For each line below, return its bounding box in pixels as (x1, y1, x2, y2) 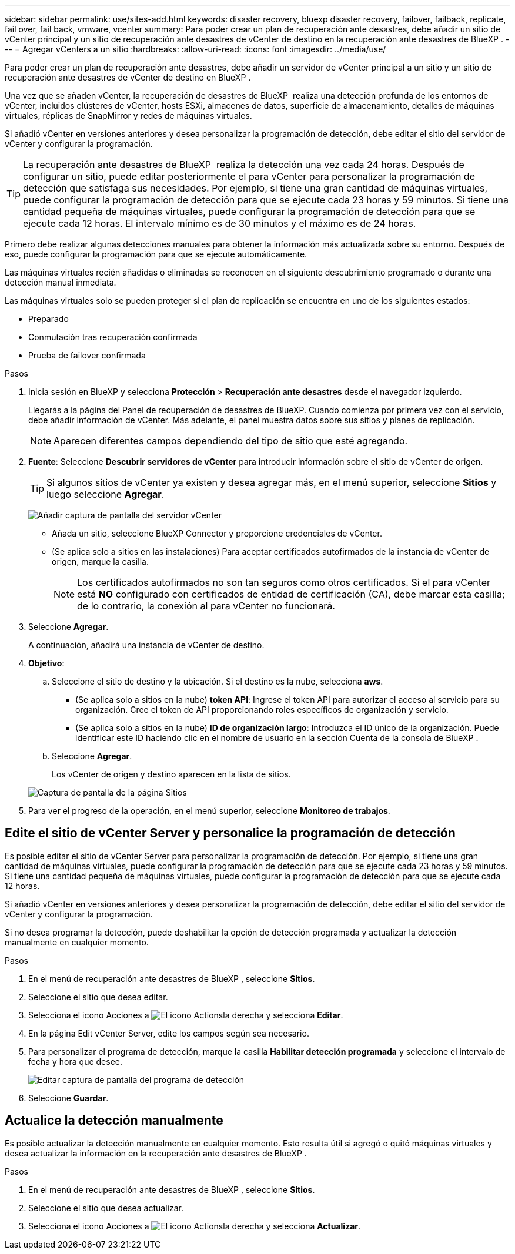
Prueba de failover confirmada (28, 350, 146, 360)
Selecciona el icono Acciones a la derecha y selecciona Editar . (28, 1010, 343, 1020)
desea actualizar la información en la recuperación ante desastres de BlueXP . (5, 1148, 307, 1158)
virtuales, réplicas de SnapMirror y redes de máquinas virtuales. (5, 110, 252, 120)
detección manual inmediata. (5, 277, 116, 287)
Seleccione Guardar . (28, 1092, 109, 1103)
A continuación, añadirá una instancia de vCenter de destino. (28, 640, 265, 650)
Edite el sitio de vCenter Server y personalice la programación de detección (5, 826, 456, 841)
